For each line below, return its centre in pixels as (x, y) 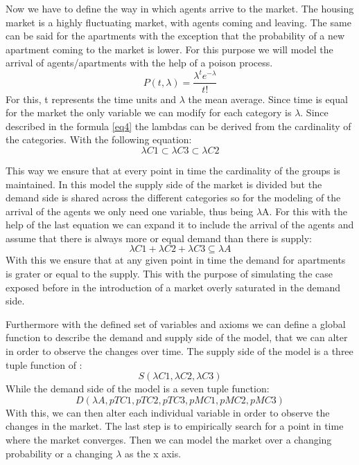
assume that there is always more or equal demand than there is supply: (159, 238)
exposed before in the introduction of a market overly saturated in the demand (173, 287)
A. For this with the (305, 211)
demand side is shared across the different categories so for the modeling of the (173, 198)
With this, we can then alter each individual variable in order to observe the (168, 412)
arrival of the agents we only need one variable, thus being (130, 211)
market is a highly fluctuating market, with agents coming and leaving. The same (178, 22)
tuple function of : (44, 364)
